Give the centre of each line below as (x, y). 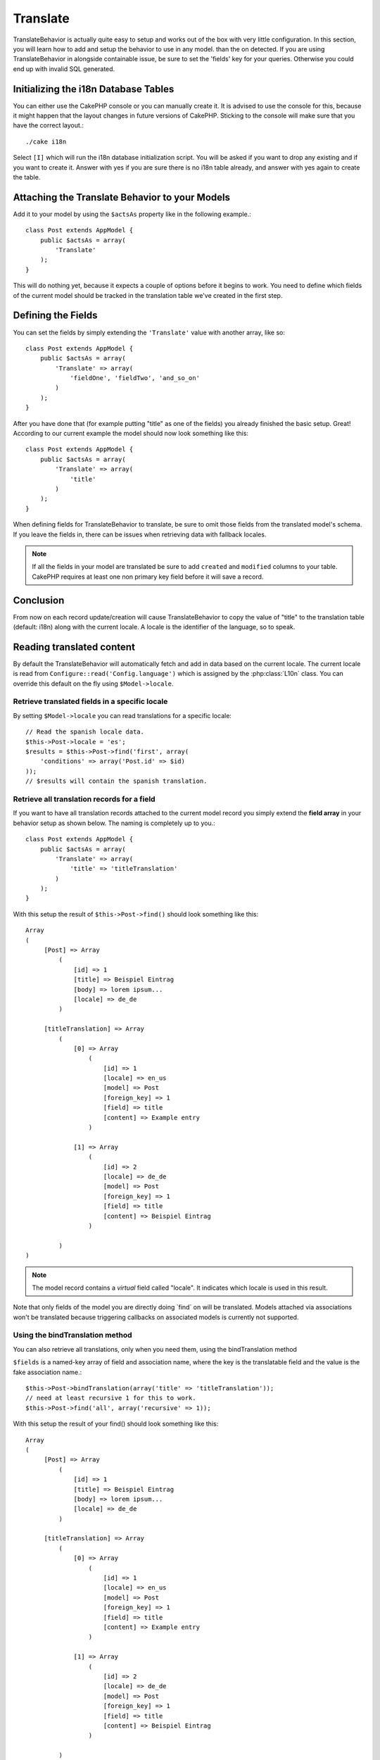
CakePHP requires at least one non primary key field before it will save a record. (148, 577)
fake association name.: (47, 1372)
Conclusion (39, 600)
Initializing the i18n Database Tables (94, 89)
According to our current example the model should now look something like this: (131, 434)
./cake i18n (46, 142)
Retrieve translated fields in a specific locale (90, 702)
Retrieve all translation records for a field (84, 799)
